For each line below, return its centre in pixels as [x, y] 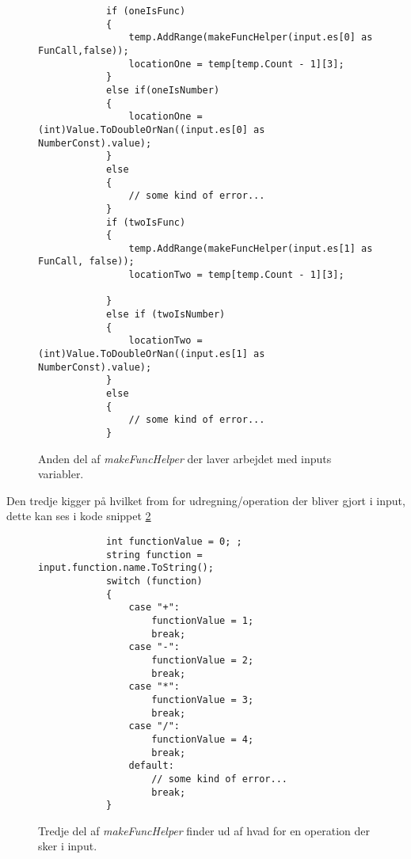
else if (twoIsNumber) [166, 315]
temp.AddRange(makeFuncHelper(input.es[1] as [251, 248]
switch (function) [154, 581]
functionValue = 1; [203, 620]
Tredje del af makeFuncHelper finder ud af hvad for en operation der [204, 830]
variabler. [61, 474]
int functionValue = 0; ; [174, 542]
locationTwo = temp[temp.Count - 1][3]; [236, 275]
